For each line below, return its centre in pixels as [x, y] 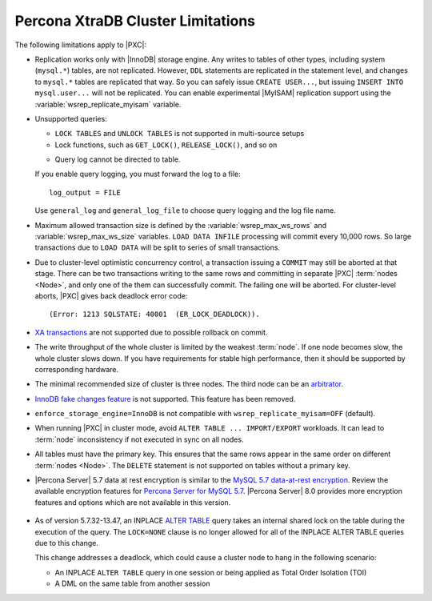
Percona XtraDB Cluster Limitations [135, 21]
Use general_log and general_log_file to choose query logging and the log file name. [185, 210]
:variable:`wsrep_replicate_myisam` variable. [108, 104]
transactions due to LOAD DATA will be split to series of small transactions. [157, 247]
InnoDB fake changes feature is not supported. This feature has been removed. [165, 399]
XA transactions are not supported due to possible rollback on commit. [151, 332]
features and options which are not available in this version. [133, 502]
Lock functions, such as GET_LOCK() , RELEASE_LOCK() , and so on [166, 145]
